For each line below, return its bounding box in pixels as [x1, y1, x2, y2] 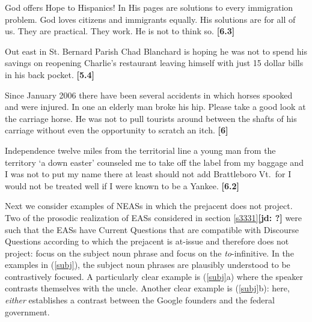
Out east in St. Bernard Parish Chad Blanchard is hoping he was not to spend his [5, 44, 307, 57]
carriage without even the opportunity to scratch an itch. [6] [5, 124, 228, 136]
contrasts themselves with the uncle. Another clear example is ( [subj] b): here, [5, 282, 290, 294]
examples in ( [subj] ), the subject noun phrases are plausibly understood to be [5, 258, 290, 271]
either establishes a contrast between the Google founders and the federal [5, 294, 275, 306]
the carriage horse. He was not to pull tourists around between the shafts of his [5, 112, 297, 124]
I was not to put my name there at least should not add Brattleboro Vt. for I [5, 168, 292, 180]
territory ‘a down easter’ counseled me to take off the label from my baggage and [5, 156, 304, 168]
